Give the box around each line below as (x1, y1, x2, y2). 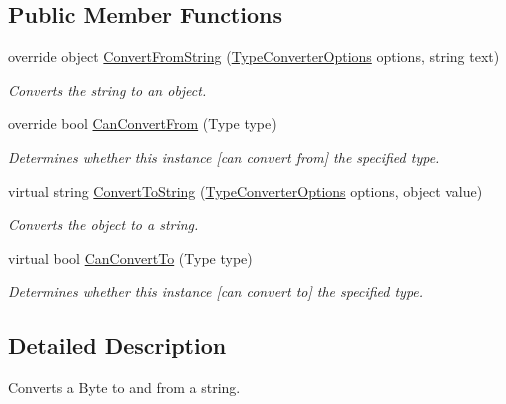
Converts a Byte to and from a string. (8, 377, 241, 398)
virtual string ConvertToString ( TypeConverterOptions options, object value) (8, 180, 483, 201)
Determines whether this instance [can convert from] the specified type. (8, 146, 440, 167)
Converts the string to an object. (8, 79, 207, 100)
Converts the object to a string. (8, 214, 199, 235)
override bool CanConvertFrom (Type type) (8, 113, 277, 134)
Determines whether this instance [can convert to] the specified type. (8, 281, 424, 302)
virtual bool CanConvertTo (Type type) (8, 247, 253, 268)
